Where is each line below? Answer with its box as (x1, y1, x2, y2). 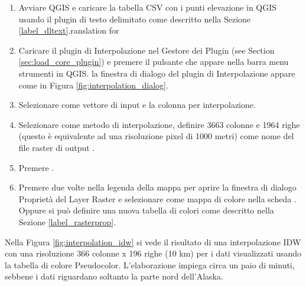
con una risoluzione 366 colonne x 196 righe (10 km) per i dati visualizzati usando (5, 247, 302, 259)
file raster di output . (18, 141, 95, 153)
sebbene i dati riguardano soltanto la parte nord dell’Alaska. (5, 270, 223, 282)
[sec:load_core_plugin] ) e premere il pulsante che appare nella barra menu (18, 55, 289, 68)
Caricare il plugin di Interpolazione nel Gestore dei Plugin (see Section (18, 44, 275, 56)
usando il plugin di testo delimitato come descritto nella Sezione (18, 12, 251, 25)
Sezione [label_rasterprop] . (18, 215, 116, 228)
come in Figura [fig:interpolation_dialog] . (18, 78, 168, 91)
